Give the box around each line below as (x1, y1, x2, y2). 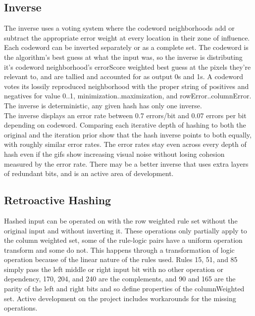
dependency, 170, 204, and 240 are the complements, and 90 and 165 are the (4, 273, 236, 284)
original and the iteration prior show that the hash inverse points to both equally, (4, 129, 252, 139)
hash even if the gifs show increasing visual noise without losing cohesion (4, 148, 225, 159)
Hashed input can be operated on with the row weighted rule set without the (4, 215, 238, 226)
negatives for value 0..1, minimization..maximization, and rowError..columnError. (4, 90, 252, 101)
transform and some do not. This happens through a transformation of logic (4, 244, 235, 255)
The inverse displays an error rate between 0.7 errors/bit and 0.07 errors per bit (4, 110, 247, 120)
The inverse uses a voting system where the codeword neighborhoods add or (4, 23, 235, 33)
